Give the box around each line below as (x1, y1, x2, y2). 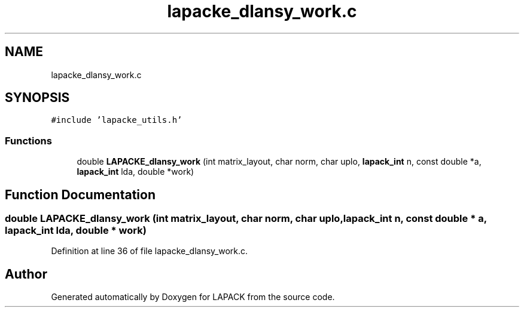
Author (5, 266, 47, 282)
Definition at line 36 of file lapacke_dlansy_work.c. (51, 246, 248, 257)
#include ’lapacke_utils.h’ (51, 115, 182, 125)
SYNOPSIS (5, 90, 70, 106)
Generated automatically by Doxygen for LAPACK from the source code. (51, 292, 335, 302)
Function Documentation (5, 187, 156, 202)
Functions (5, 134, 52, 147)
